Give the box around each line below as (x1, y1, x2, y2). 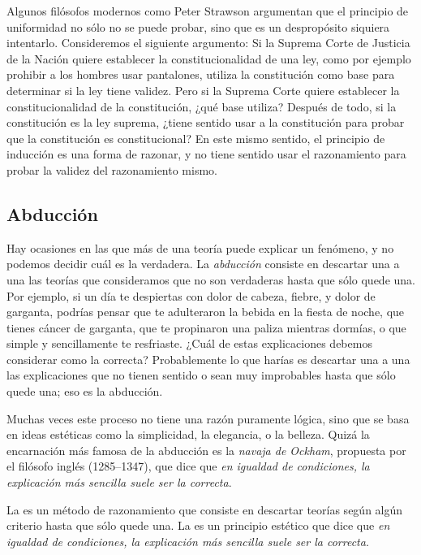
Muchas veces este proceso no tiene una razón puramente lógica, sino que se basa (6, 410, 410, 427)
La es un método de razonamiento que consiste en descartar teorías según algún (6, 501, 403, 518)
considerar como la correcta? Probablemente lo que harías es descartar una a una (6, 350, 410, 367)
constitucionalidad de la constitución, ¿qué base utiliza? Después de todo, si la (6, 98, 397, 115)
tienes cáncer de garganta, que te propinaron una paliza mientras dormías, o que (6, 319, 406, 336)
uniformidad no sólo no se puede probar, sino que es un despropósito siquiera (6, 18, 390, 35)
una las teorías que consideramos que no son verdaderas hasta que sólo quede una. (6, 271, 415, 288)
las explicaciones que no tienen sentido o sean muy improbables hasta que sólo (6, 366, 396, 384)
